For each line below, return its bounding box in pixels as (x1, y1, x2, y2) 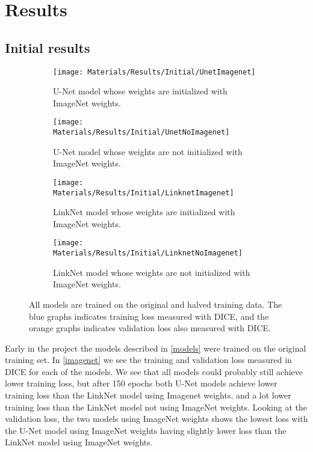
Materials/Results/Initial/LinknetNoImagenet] (53, 249, 243, 258)
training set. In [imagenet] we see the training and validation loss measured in (5, 353, 292, 366)
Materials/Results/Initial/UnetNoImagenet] (53, 128, 230, 137)
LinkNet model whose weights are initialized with (53, 206, 235, 218)
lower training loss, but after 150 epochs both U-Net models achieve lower (5, 377, 277, 389)
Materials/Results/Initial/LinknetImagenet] (53, 188, 234, 197)
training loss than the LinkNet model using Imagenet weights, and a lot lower (5, 389, 291, 402)
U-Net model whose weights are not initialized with (53, 145, 243, 157)
